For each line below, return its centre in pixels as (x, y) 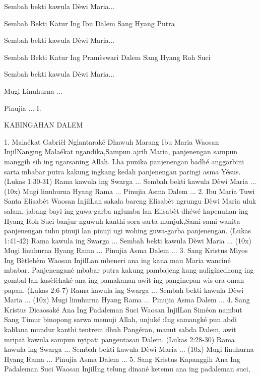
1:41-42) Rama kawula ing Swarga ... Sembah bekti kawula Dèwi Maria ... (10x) (128, 240)
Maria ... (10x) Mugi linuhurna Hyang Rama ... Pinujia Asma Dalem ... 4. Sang (127, 300)
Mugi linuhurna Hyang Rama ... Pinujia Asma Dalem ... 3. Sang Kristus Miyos (126, 250)
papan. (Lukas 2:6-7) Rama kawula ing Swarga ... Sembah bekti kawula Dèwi (124, 290)
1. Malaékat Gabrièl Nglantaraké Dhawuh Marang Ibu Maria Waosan (112, 141)
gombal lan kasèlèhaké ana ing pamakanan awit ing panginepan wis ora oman (124, 280)
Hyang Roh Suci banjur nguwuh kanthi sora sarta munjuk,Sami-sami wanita (122, 221)
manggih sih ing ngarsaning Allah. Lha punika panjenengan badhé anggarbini (124, 161)
